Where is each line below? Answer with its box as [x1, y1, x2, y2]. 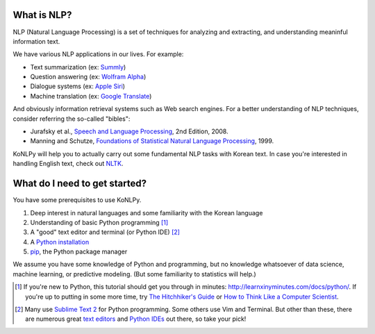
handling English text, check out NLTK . [12, 160, 124, 168]
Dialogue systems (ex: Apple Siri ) [30, 82, 125, 90]
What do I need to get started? [12, 178, 147, 190]
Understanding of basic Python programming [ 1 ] [30, 218, 169, 226]
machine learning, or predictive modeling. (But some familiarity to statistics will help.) [12, 269, 256, 278]
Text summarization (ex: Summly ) [30, 62, 126, 71]
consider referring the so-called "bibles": [12, 115, 131, 123]
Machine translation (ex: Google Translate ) [30, 92, 152, 100]
